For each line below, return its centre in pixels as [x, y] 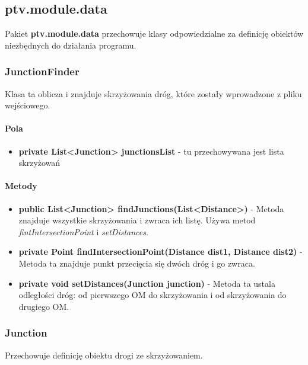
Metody [21, 186]
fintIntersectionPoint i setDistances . [83, 231]
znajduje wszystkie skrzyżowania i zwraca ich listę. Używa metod [137, 220]
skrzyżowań [39, 163]
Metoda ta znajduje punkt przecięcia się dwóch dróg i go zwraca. [137, 263]
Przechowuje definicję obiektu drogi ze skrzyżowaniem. [104, 355]
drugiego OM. [44, 306]
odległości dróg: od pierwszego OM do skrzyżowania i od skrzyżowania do [153, 295]
